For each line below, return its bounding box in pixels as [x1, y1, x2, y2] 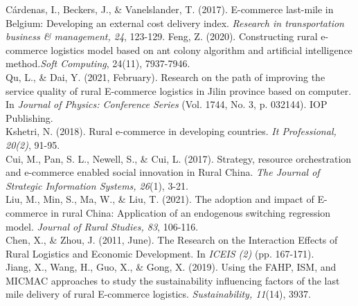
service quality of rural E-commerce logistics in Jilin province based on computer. [6, 83, 352, 98]
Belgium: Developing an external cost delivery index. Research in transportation [6, 15, 344, 30]
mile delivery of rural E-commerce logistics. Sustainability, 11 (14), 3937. [6, 287, 311, 301]
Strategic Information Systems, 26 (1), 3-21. [6, 178, 188, 192]
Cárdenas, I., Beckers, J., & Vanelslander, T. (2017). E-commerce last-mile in [6, 2, 334, 16]
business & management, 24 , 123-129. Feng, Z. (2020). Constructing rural [6, 29, 318, 44]
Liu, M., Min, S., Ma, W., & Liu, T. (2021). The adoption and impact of [6, 192, 314, 206]
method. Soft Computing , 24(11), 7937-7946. [6, 56, 190, 71]
